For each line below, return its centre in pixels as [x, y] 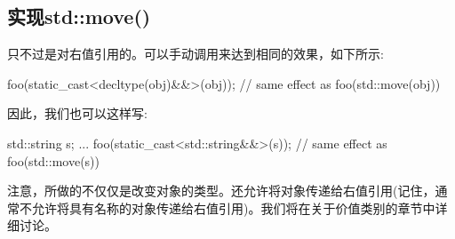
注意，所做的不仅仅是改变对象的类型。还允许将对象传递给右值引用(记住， [221, 191]
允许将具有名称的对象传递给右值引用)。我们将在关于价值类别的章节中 [233, 207]
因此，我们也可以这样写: [77, 113]
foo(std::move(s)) [53, 160]
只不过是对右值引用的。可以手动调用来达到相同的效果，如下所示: [196, 54]
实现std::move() [79, 16]
